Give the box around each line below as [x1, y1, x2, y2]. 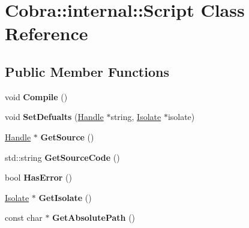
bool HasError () [5, 171, 73, 184]
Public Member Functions [5, 62, 169, 80]
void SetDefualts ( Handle [5, 110, 104, 123]
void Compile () [5, 90, 68, 103]
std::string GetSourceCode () [5, 151, 120, 163]
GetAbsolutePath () [52, 211, 136, 224]
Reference [5, 21, 88, 46]
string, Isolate [110, 110, 161, 123]
